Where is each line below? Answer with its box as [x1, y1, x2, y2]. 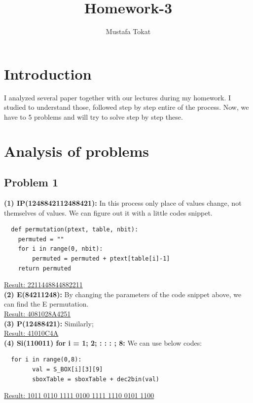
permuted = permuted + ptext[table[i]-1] [32, 255, 170, 262]
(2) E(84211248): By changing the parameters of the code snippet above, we [4, 289, 242, 299]
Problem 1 [4, 175, 58, 190]
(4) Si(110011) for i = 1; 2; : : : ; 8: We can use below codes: [4, 337, 202, 348]
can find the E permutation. [4, 299, 89, 309]
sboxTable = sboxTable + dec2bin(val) [32, 375, 159, 383]
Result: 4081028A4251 [4, 308, 71, 318]
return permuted [18, 265, 72, 272]
